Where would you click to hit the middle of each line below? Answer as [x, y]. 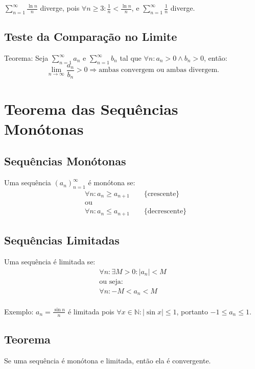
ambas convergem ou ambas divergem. [159, 70]
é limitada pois [91, 311]
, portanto [192, 311]
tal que [131, 58]
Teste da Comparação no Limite [91, 36]
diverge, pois [60, 8]
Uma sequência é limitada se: [50, 262]
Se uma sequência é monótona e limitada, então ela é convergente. [108, 360]
